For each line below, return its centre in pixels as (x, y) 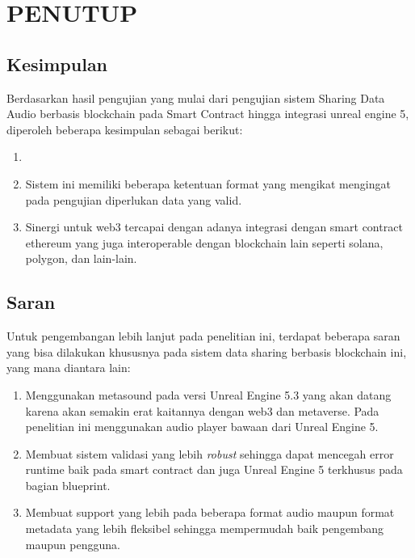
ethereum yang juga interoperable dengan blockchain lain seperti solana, (204, 242)
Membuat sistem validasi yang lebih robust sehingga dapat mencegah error (210, 453)
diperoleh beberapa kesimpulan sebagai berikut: (125, 129)
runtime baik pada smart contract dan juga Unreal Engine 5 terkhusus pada (214, 469)
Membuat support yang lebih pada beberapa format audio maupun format (210, 512)
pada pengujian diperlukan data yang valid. (134, 199)
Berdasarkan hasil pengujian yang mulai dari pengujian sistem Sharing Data (196, 97)
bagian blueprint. (68, 485)
